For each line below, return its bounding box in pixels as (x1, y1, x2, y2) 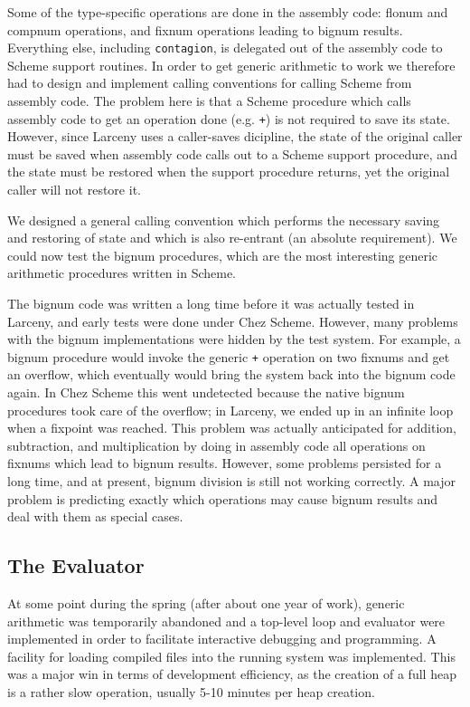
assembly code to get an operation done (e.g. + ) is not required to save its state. (7, 109, 450, 128)
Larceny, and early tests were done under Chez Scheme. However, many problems (7, 311, 458, 330)
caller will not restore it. (7, 180, 141, 199)
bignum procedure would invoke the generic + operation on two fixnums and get (7, 347, 450, 366)
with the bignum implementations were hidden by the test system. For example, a (7, 330, 461, 349)
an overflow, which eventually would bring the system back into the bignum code (7, 365, 456, 384)
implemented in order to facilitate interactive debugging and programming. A (7, 629, 437, 648)
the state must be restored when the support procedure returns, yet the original (7, 162, 450, 181)
